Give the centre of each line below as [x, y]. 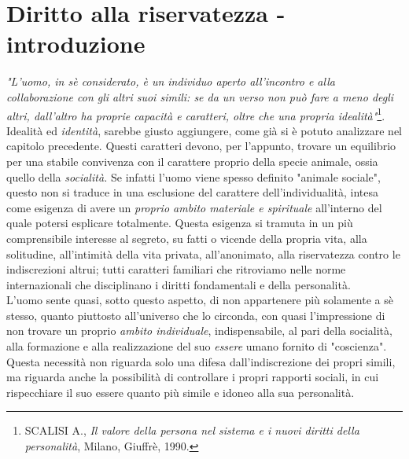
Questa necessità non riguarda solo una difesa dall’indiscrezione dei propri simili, [201, 361]
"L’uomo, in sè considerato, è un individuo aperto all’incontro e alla [171, 81]
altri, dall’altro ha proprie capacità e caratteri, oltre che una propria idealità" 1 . [196, 114]
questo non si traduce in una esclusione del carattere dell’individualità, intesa [193, 192]
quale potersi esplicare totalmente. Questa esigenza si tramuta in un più [180, 223]
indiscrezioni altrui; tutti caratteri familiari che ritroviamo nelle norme [176, 269]
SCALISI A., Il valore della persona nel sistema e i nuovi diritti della [192, 430]
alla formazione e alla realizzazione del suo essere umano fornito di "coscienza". [197, 346]
